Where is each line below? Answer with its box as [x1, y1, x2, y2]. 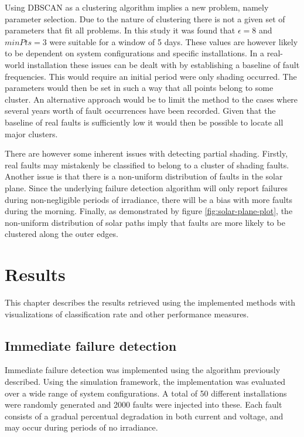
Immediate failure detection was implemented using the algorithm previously [5, 364, 281, 376]
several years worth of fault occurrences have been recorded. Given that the [5, 104, 276, 117]
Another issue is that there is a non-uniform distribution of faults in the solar [5, 170, 283, 182]
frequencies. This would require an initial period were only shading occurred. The [5, 70, 297, 82]
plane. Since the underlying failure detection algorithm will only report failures [5, 181, 288, 194]
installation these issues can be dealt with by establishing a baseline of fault [27, 58, 300, 70]
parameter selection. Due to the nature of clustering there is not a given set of [5, 12, 285, 25]
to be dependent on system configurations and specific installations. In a [5, 47, 265, 59]
